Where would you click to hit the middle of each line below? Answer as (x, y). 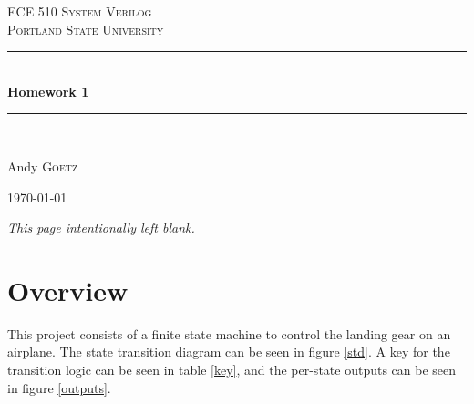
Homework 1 (48, 91)
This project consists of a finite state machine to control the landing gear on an (229, 333)
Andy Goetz (43, 166)
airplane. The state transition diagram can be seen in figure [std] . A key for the (229, 352)
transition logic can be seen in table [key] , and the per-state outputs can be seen (232, 370)
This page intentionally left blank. (101, 228)
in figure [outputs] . (59, 387)
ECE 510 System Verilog (80, 11)
